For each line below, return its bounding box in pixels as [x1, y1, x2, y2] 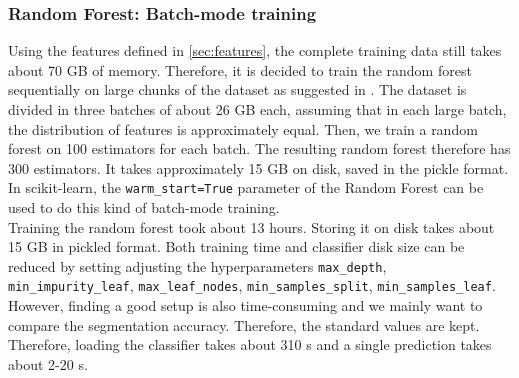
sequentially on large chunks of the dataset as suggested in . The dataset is [8, 79, 467, 100]
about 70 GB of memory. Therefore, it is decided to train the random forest [8, 59, 472, 80]
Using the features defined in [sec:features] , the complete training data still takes [8, 40, 502, 61]
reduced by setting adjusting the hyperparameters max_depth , [8, 255, 387, 276]
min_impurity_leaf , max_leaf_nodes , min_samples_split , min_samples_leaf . [8, 275, 496, 296]
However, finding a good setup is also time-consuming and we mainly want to [8, 295, 483, 316]
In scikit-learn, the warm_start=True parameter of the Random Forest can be [8, 177, 484, 198]
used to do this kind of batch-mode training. [8, 197, 280, 218]
